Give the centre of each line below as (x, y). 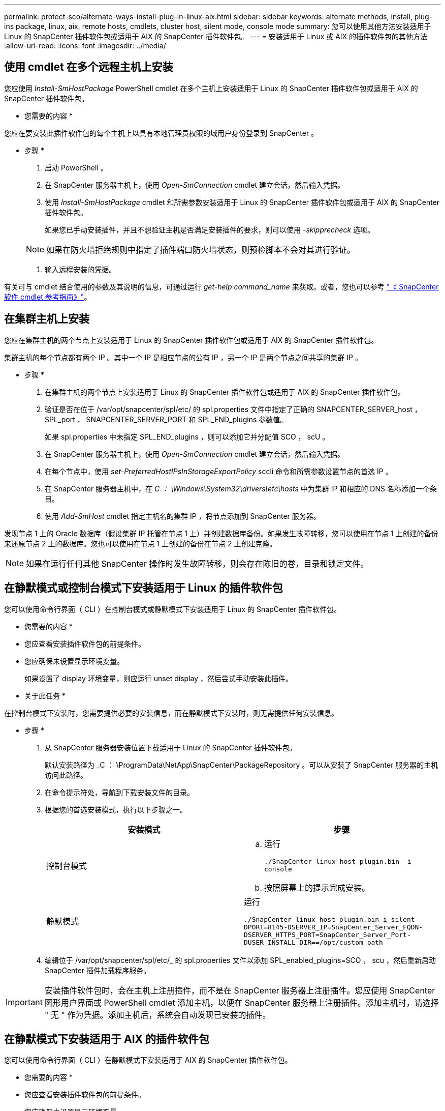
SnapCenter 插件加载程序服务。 (98, 970)
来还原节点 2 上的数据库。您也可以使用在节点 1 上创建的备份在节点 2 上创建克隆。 (140, 543)
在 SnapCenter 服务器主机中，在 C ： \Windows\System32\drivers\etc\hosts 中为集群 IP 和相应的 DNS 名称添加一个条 (241, 488)
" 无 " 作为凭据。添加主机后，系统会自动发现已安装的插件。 (157, 1015)
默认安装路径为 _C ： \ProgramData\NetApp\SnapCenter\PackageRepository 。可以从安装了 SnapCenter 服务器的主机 (242, 765)
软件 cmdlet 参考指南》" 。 (48, 297)
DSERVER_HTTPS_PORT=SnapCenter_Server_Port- (327, 934)
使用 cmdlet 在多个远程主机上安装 (89, 67)
